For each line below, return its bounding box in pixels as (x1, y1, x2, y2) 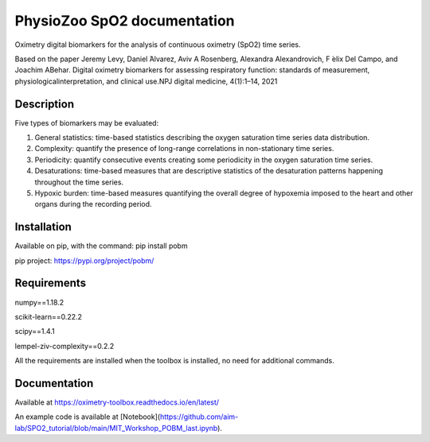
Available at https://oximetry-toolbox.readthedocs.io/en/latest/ (14, 397, 219, 407)
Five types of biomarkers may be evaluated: (14, 118, 159, 127)
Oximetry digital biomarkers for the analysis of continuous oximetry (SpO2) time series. (14, 40, 302, 49)
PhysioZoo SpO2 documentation (14, 12, 235, 29)
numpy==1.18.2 (14, 297, 64, 307)
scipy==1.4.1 (14, 327, 55, 336)
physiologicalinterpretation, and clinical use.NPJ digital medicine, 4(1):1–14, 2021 (14, 76, 278, 86)
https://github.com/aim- (159, 412, 239, 421)
